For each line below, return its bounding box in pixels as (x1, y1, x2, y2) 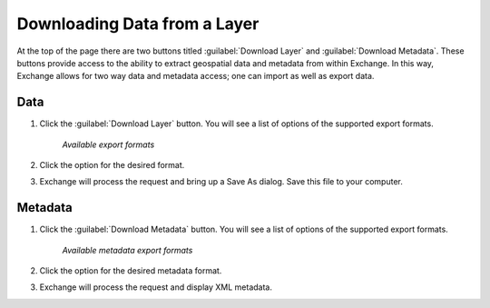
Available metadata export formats (62, 244, 193, 255)
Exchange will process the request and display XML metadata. (39, 282, 272, 293)
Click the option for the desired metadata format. (39, 265, 222, 276)
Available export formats (62, 139, 155, 150)
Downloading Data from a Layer (16, 14, 260, 34)
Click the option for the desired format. (39, 160, 185, 171)
